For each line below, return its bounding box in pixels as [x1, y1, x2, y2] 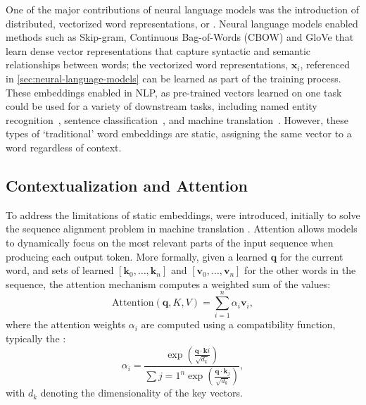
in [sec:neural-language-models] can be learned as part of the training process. [6, 70, 341, 85]
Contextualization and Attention [6, 174, 248, 196]
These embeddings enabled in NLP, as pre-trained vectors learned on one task [6, 85, 342, 99]
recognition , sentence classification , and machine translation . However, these [6, 112, 348, 127]
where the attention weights [6, 317, 126, 332]
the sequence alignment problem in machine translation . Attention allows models [6, 221, 358, 236]
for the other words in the [244, 263, 356, 278]
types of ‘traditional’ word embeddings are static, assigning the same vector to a [6, 126, 352, 141]
